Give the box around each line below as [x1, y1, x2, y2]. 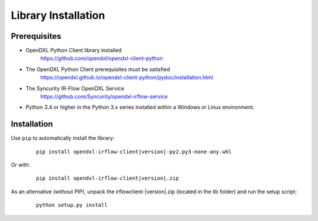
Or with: [11, 162, 31, 169]
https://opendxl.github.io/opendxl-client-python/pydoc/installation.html [40, 74, 213, 81]
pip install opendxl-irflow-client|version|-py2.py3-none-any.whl [36, 148, 232, 155]
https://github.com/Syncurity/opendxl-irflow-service [40, 93, 168, 100]
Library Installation [11, 9, 105, 22]
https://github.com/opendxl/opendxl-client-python [40, 55, 163, 62]
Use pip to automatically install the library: [11, 135, 115, 142]
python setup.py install [36, 202, 108, 209]
